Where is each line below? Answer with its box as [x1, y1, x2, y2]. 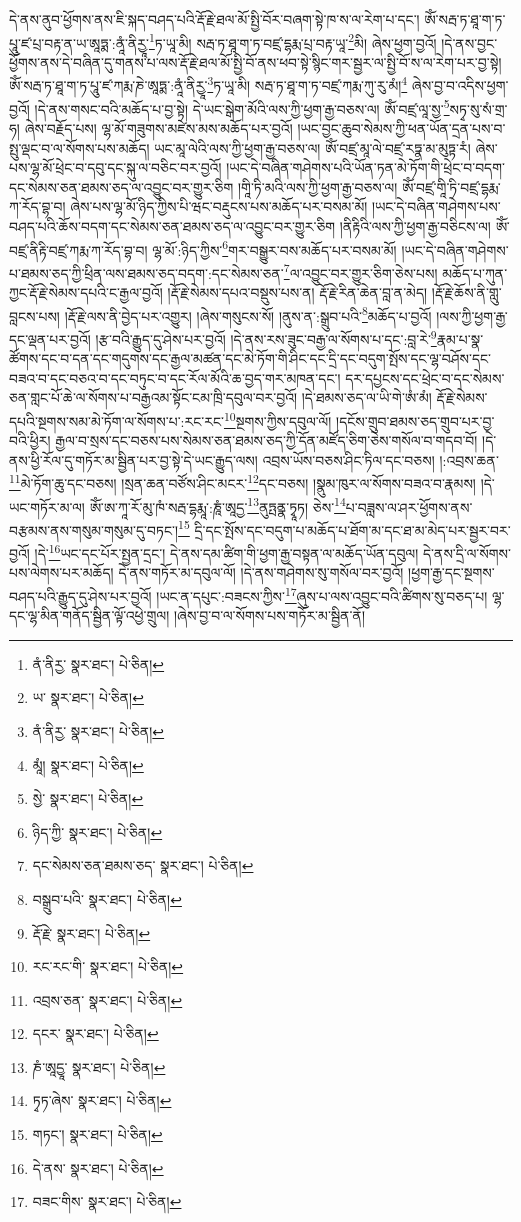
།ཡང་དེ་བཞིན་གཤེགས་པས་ [371, 196, 501, 217]
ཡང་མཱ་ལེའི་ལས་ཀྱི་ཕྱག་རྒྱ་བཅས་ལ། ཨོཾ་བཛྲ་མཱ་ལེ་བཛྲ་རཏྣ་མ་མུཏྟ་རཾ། [154, 137, 471, 158]
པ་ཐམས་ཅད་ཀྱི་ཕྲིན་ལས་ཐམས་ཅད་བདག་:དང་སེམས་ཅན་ [9, 262, 284, 283]
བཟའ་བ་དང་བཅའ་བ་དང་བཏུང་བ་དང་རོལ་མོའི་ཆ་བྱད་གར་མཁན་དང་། [9, 367, 341, 388]
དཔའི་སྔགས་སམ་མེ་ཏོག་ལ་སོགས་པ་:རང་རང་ [9, 410, 224, 431]
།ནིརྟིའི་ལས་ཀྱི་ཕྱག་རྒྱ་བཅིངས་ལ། [339, 215, 491, 236]
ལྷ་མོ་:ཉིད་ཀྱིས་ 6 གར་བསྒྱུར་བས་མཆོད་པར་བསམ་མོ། [152, 236, 397, 260]
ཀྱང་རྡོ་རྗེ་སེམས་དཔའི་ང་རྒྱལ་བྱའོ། [9, 282, 163, 302]
